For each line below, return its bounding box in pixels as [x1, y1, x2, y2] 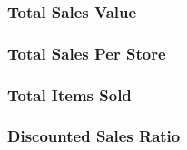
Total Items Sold [7, 83, 132, 106]
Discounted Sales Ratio [7, 125, 181, 147]
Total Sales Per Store [7, 42, 166, 64]
